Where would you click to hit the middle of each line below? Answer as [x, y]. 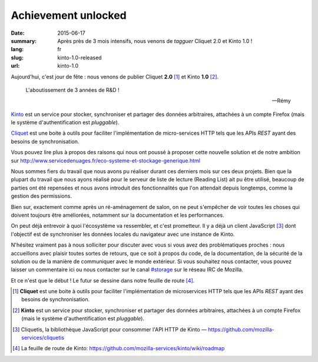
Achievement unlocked [69, 15]
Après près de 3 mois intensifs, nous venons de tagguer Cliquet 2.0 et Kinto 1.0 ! [155, 41]
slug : [17, 57]
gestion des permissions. [41, 196]
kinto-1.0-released [80, 57]
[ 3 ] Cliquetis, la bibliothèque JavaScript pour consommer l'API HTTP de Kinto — [110, 329]
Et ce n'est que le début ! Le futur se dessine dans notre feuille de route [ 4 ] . [103, 280]
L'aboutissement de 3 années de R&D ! [73, 90]
